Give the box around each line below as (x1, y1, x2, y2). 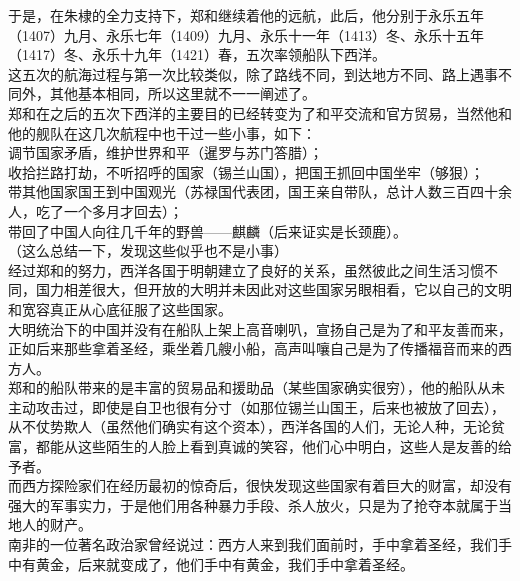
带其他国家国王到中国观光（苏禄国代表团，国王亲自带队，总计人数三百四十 (8, 181, 498, 202)
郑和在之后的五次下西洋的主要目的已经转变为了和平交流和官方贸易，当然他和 (8, 102, 512, 123)
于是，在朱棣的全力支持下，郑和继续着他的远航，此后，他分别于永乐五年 (8, 5, 484, 25)
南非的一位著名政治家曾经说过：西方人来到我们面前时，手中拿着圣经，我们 (8, 534, 498, 555)
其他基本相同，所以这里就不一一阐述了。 (49, 83, 316, 104)
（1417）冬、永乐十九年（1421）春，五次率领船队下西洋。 (8, 44, 386, 65)
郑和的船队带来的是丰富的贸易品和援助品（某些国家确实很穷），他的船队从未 (8, 377, 505, 398)
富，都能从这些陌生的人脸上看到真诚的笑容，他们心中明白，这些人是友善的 (8, 436, 498, 457)
